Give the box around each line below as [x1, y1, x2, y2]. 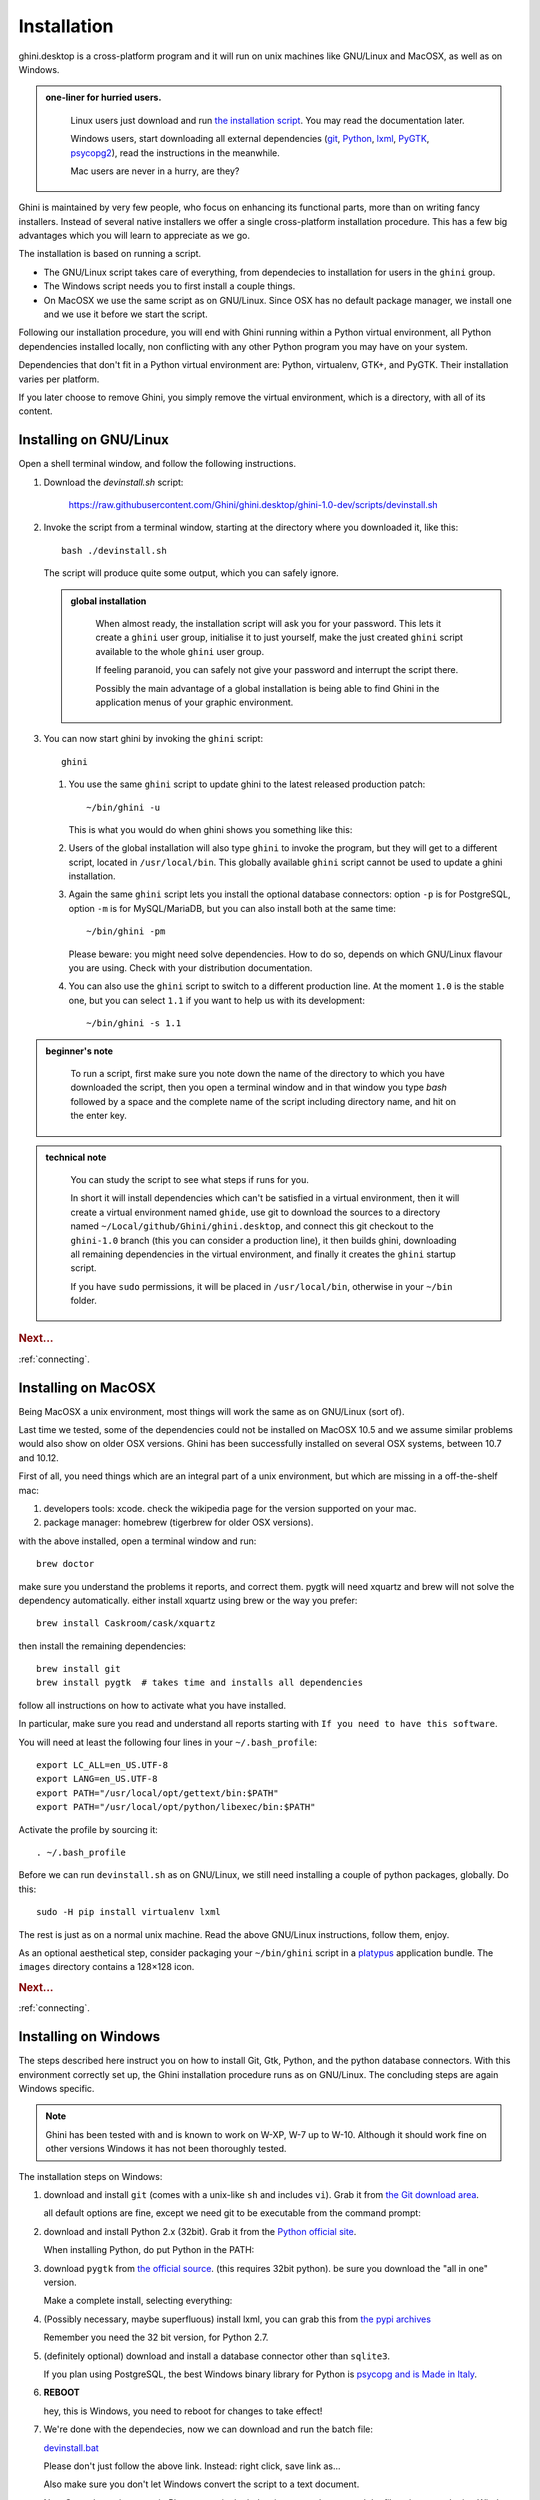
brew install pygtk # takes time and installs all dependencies [36, 1677, 364, 1689]
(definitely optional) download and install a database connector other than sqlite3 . [43, 2350, 390, 2362]
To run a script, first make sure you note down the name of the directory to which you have [70, 1067, 445, 1079]
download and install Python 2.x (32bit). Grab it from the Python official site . [43, 2225, 357, 2237]
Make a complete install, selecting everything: [43, 2295, 233, 2307]
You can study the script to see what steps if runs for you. [70, 1173, 309, 1185]
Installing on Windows [18, 2028, 161, 2045]
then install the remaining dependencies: [18, 1640, 187, 1652]
